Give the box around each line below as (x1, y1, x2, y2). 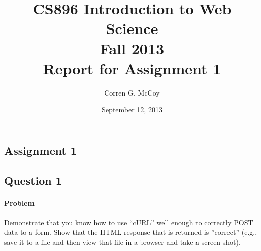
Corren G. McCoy (104, 87, 160, 98)
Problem (4, 197, 35, 208)
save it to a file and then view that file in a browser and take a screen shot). (4, 237, 241, 247)
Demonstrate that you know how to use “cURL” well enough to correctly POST (4, 216, 253, 227)
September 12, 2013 (102, 104, 162, 115)
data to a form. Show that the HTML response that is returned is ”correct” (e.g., (4, 227, 257, 237)
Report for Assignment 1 (43, 57, 221, 78)
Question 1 (4, 172, 62, 188)
